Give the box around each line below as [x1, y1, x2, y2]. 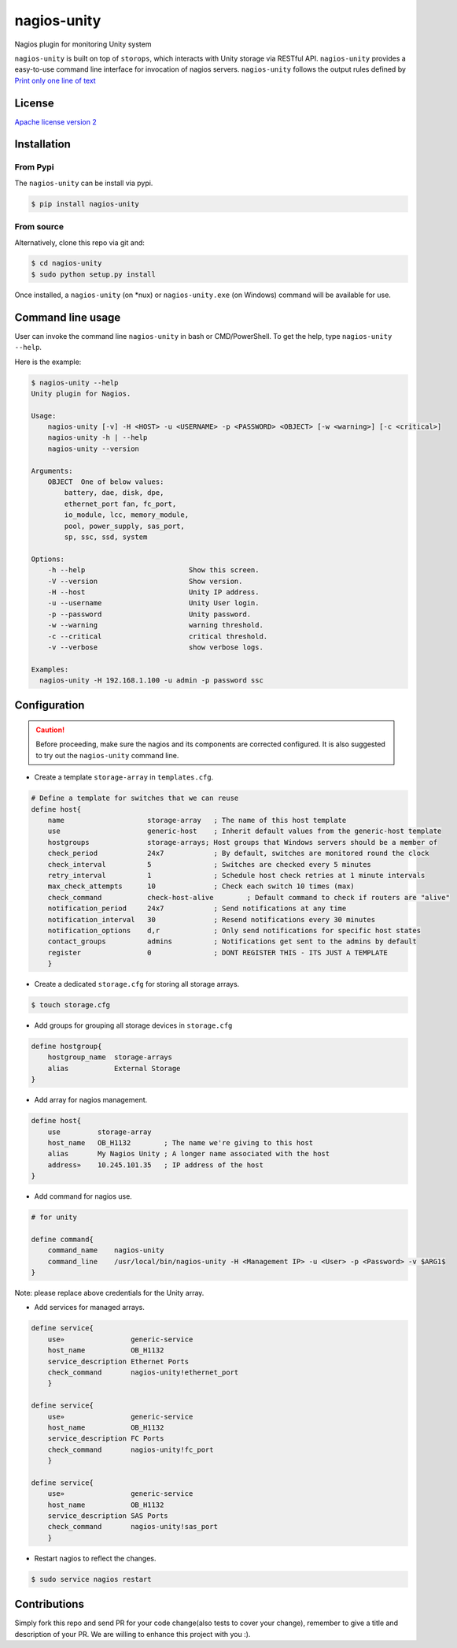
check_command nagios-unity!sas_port [47, 1522, 218, 1531]
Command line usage [14, 311, 121, 324]
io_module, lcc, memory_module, [64, 511, 189, 519]
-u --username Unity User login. [47, 599, 260, 608]
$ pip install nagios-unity [31, 199, 139, 208]
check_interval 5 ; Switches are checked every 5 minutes [47, 860, 371, 869]
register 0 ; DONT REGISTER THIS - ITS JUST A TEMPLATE [47, 948, 389, 957]
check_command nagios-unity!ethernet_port [47, 1367, 239, 1377]
